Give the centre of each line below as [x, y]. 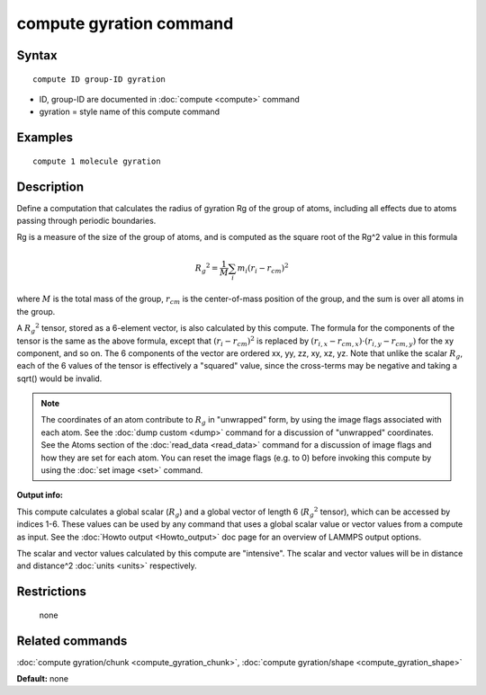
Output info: [40, 495]
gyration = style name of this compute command [130, 111]
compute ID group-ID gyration [99, 79]
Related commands [72, 641]
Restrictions [52, 592]
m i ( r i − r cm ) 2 [263, 268]
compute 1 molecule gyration [97, 161]
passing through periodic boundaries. [86, 221]
